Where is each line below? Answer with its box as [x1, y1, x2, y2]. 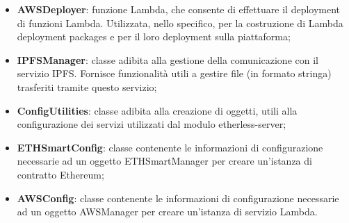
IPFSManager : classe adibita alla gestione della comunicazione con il [17, 52, 318, 67]
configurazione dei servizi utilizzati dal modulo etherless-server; [17, 117, 286, 131]
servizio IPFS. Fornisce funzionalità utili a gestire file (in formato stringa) [17, 66, 332, 81]
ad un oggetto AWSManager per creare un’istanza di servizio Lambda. [17, 204, 318, 219]
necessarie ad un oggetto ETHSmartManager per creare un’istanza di [17, 154, 312, 168]
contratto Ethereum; [17, 167, 104, 181]
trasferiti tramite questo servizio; [17, 79, 157, 94]
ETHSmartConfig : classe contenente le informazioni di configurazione [17, 140, 323, 154]
